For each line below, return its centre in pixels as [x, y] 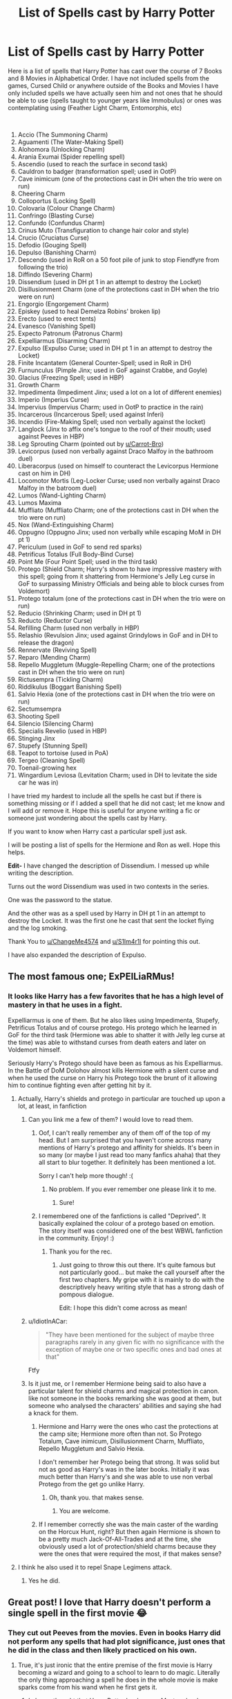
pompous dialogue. [87, 1294]
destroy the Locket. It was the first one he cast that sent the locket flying [111, 920]
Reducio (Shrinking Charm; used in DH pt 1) [80, 613]
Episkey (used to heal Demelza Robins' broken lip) [89, 311]
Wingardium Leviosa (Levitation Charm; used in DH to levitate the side [117, 775]
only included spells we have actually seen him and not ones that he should [115, 93]
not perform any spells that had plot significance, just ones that [116, 1641]
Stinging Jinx [37, 738]
